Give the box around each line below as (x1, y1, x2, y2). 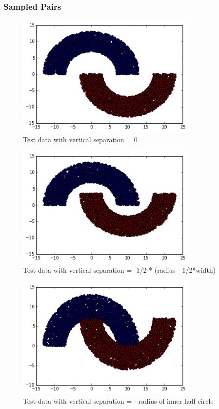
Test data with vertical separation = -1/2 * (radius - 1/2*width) (23, 265, 216, 275)
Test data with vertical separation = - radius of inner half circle (23, 396, 214, 406)
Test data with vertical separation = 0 (23, 134, 138, 144)
